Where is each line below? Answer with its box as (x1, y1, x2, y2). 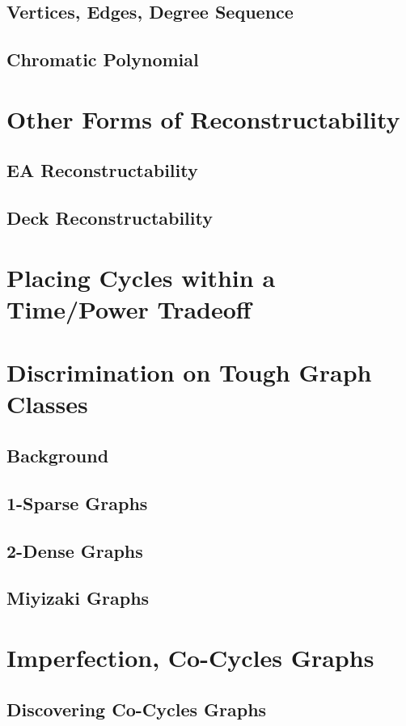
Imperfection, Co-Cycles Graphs (6, 640, 374, 673)
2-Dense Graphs (6, 538, 143, 563)
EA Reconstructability (6, 158, 198, 183)
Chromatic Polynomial (6, 47, 199, 72)
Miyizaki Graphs (6, 585, 150, 610)
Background (6, 443, 109, 468)
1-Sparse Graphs (6, 490, 148, 515)
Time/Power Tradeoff (6, 292, 252, 325)
